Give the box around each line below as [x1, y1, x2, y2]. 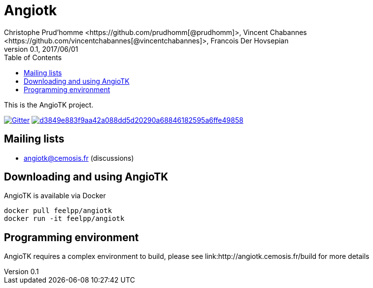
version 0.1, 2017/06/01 [4, 44, 78, 53]
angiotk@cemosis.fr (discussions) [24, 153, 134, 162]
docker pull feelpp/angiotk [4, 207, 112, 215]
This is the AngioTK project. [4, 100, 94, 109]
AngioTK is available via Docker [4, 191, 106, 200]
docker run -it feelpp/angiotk [4, 215, 125, 223]
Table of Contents [4, 53, 62, 62]
